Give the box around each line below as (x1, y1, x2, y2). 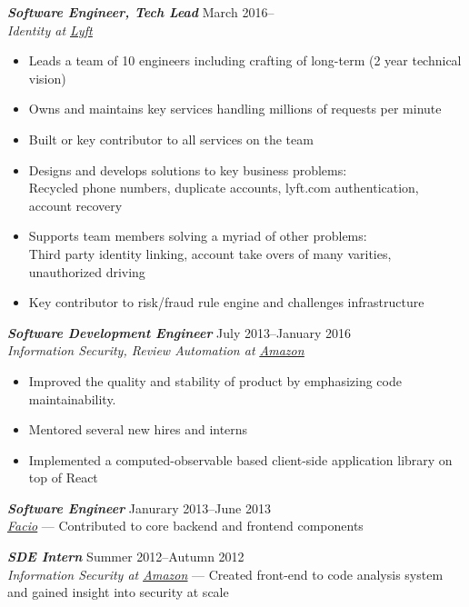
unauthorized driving (28, 262, 145, 281)
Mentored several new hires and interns (28, 420, 248, 439)
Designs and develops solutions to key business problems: (28, 160, 347, 179)
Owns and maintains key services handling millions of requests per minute (28, 99, 442, 118)
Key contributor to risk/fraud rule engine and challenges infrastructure (28, 293, 424, 312)
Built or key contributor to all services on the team (28, 129, 314, 148)
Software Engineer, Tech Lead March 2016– (7, 3, 274, 21)
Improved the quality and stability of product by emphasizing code (28, 371, 402, 390)
